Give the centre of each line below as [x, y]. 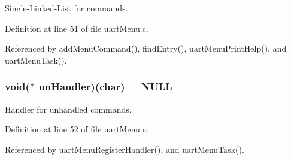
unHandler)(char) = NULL [105, 87]
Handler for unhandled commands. [68, 109]
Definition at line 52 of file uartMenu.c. [77, 129]
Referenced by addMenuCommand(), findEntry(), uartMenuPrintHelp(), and [146, 48]
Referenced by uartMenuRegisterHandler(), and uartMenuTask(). [125, 149]
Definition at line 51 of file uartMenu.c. [77, 28]
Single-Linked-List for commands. [66, 8]
